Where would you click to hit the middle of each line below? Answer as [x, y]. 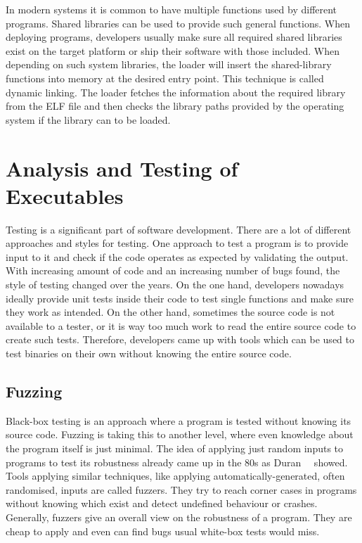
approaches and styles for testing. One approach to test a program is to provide [177, 243]
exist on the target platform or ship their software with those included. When [173, 50]
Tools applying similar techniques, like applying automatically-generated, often [175, 476]
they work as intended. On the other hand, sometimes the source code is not [170, 312]
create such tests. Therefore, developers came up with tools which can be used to [180, 339]
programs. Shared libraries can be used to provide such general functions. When [178, 23]
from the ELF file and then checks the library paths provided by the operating [175, 106]
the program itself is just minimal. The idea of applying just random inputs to [175, 448]
